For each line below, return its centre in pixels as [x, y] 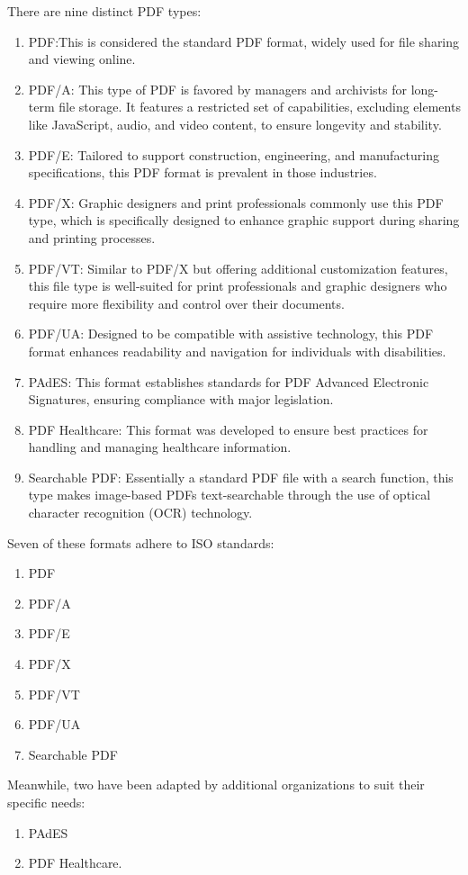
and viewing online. [82, 59]
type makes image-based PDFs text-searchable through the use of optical [229, 495]
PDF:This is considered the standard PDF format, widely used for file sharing [244, 41]
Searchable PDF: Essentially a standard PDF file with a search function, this [241, 477]
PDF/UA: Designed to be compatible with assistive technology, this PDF [231, 334]
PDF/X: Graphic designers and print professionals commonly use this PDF [236, 202]
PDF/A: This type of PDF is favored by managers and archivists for [217, 89]
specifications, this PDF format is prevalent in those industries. [202, 172]
